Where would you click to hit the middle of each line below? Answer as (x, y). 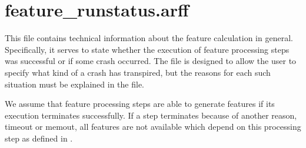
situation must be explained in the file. (75, 84)
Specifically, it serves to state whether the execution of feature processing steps (147, 49)
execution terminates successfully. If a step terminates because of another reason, (151, 115)
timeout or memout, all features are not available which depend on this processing (153, 127)
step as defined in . (39, 138)
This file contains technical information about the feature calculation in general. (149, 38)
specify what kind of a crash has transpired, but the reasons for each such (138, 72)
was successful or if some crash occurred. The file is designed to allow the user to (151, 61)
